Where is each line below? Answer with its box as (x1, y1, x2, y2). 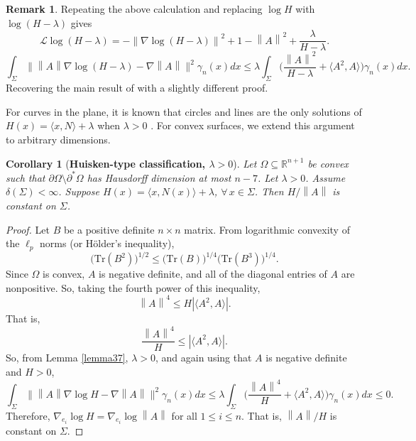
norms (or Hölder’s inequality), (40, 236, 175, 251)
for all (171, 408, 197, 423)
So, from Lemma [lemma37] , (6, 350, 128, 365)
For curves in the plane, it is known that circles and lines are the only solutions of (6, 104, 362, 119)
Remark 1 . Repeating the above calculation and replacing (6, 1, 263, 16)
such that (6, 170, 45, 185)
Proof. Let (6, 222, 50, 236)
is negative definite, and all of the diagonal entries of (99, 266, 327, 281)
